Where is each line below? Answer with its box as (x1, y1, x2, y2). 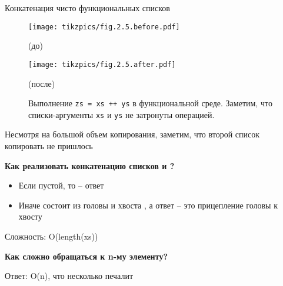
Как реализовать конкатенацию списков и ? (5, 159, 175, 171)
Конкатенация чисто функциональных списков (5, 2, 170, 14)
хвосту (18, 210, 42, 223)
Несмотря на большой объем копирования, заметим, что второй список (5, 128, 260, 140)
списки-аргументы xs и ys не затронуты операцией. (28, 108, 215, 120)
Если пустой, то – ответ (18, 179, 104, 191)
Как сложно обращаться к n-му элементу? (5, 250, 168, 262)
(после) (28, 77, 55, 89)
